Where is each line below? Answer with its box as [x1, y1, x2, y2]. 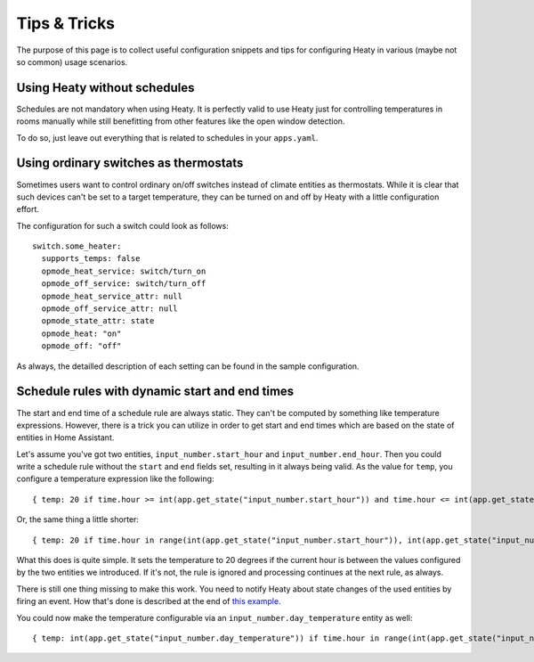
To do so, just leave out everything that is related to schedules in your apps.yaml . [16, 132, 319, 143]
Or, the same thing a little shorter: [16, 514, 140, 525]
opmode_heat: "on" [41, 328, 122, 339]
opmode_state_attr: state [41, 316, 155, 326]
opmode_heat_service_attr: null [41, 290, 182, 301]
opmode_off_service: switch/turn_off [41, 279, 206, 289]
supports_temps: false [41, 254, 141, 264]
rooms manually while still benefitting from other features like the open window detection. [16, 116, 345, 127]
